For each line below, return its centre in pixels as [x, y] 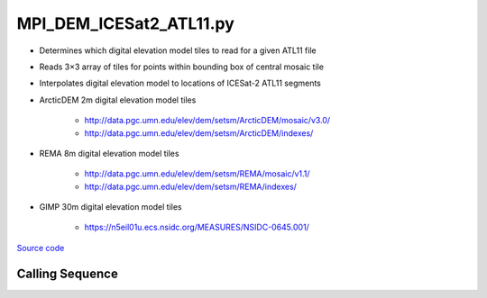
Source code [41, 248]
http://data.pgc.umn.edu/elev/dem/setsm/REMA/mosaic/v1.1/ [197, 174]
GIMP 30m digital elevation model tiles [110, 207]
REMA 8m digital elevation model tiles [109, 153]
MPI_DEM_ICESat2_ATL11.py [125, 23]
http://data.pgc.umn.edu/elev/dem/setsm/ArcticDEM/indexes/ [199, 133]
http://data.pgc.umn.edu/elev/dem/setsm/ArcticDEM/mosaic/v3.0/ [207, 121]
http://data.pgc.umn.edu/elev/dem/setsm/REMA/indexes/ [191, 186]
